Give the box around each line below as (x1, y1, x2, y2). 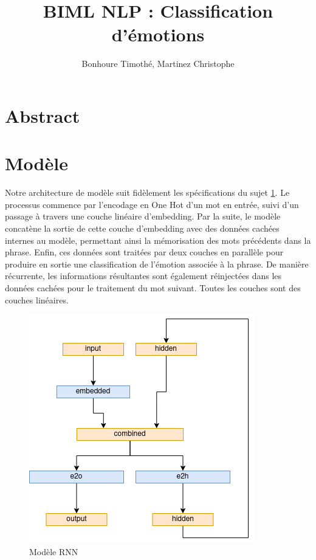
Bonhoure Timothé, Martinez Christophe (81, 57, 235, 70)
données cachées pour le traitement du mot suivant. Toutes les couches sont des (5, 281, 301, 294)
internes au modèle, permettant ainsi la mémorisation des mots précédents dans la (5, 233, 311, 246)
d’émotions (111, 22, 205, 47)
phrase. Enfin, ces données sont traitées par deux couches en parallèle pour (5, 246, 284, 258)
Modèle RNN (29, 545, 78, 558)
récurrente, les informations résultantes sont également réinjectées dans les (5, 269, 282, 282)
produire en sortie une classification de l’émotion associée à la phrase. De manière (5, 257, 309, 270)
